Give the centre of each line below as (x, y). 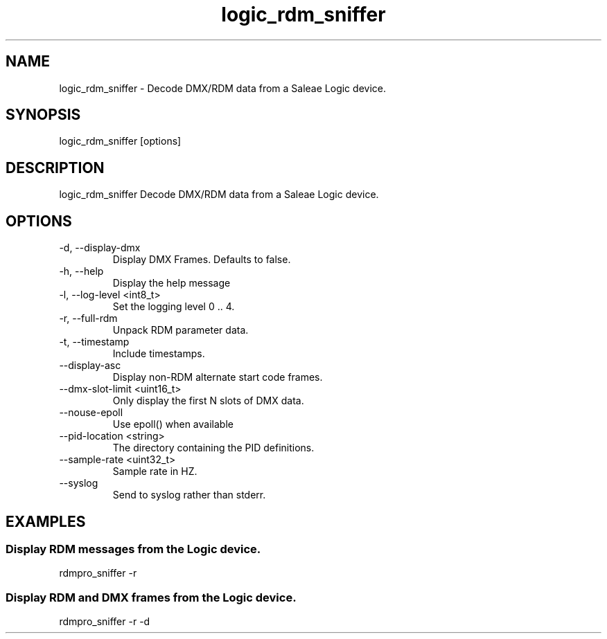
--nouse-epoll (91, 413)
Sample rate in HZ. (155, 471)
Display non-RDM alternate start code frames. (218, 377)
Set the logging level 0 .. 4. (174, 307)
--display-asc (90, 366)
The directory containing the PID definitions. (213, 448)
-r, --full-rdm (88, 318)
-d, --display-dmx (100, 248)
